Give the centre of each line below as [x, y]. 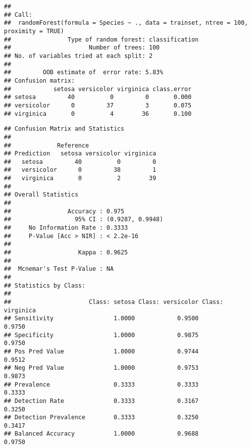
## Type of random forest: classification [101, 39]
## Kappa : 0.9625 [66, 253]
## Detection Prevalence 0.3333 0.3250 [101, 418]
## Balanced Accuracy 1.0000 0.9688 [101, 434]
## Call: [18, 15]
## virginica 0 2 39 [80, 178]
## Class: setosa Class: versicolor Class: [114, 302]
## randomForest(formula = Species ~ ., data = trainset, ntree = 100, [126, 23]
